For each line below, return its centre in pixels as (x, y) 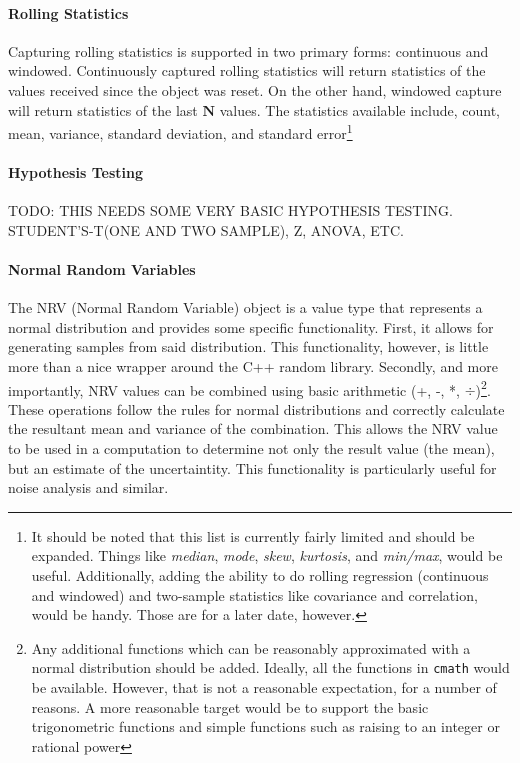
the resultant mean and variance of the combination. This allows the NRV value (253, 428)
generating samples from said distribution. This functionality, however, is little (248, 346)
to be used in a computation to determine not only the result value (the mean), (251, 448)
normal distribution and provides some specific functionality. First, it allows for (251, 326)
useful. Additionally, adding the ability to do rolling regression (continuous (260, 574)
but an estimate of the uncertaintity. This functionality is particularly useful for (252, 467)
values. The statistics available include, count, (360, 109)
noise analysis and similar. (88, 487)
